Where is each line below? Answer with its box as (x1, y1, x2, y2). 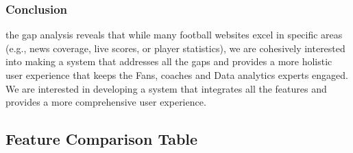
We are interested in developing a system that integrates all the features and (5, 81, 327, 95)
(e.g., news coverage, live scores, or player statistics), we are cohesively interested (5, 40, 345, 55)
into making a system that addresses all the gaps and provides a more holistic (5, 54, 332, 69)
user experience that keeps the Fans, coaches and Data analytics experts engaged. (5, 68, 348, 82)
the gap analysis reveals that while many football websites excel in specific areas (5, 27, 343, 42)
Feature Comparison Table (5, 128, 198, 150)
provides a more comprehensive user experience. (5, 95, 206, 109)
